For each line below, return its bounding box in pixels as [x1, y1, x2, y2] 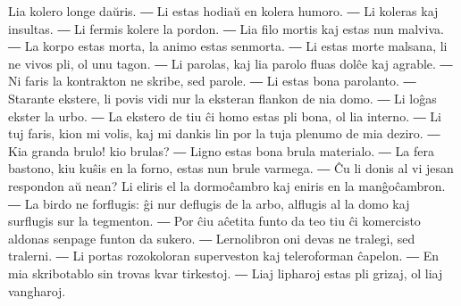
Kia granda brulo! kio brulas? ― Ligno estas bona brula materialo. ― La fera [8, 141, 434, 160]
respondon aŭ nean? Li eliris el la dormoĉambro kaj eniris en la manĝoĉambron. [8, 176, 446, 194]
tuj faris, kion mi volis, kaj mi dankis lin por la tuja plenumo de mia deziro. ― [8, 124, 440, 143]
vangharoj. [8, 281, 66, 300]
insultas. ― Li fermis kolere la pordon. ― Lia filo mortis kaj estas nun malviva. [8, 19, 444, 37]
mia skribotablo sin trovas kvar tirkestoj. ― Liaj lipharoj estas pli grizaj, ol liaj [8, 263, 443, 282]
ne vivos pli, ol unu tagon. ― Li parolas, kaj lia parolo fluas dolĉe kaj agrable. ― [8, 54, 453, 72]
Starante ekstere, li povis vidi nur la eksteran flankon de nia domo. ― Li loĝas [8, 88, 437, 107]
